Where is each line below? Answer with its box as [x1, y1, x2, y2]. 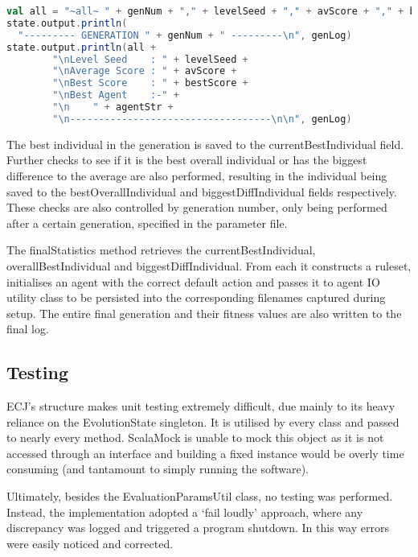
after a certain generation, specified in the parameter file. [6, 214, 288, 231]
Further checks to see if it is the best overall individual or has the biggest [6, 151, 367, 168]
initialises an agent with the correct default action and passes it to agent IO [6, 273, 380, 290]
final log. [6, 320, 49, 337]
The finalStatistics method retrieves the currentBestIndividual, [6, 241, 316, 258]
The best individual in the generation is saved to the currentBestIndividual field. [6, 135, 404, 152]
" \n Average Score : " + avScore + [52, 65, 237, 77]
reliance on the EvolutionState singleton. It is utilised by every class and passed [6, 413, 400, 430]
